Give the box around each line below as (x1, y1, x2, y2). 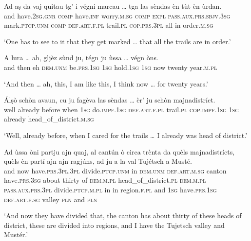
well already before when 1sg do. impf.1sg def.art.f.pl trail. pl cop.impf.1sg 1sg (4, 104, 239, 114)
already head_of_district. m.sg (4, 114, 94, 124)
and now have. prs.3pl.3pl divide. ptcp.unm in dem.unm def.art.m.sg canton (4, 165, 227, 175)
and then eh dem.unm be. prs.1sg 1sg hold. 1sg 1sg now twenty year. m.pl (4, 62, 217, 72)
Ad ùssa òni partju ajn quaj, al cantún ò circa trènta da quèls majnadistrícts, (4, 146, 235, 156)
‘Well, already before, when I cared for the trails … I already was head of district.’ (4, 130, 248, 140)
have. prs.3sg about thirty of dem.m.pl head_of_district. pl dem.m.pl (4, 175, 206, 185)
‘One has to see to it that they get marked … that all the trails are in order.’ (4, 36, 231, 46)
